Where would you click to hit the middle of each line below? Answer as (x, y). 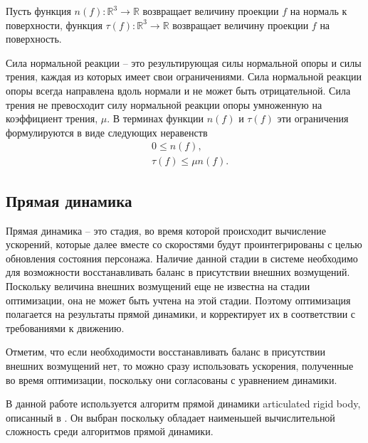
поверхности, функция (54, 25)
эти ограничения (313, 118)
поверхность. (34, 39)
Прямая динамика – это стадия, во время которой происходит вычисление (166, 230)
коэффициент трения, (52, 118)
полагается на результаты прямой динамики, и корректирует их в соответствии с (181, 314)
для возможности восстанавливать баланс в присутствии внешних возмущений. (178, 272)
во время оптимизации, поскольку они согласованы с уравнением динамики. (172, 379)
